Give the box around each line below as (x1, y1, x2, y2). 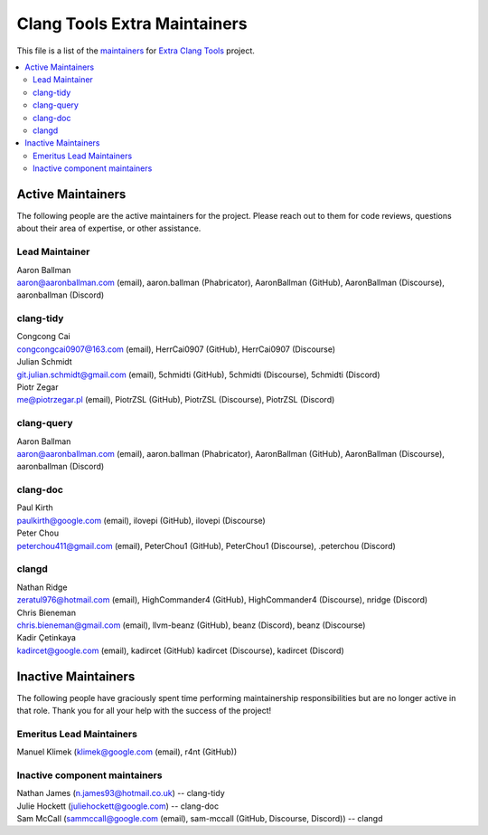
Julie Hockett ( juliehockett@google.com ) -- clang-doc (16, 801, 220, 811)
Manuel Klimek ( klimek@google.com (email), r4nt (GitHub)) (16, 746, 238, 757)
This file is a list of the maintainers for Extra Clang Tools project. (16, 45, 255, 56)
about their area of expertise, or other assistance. (16, 223, 202, 234)
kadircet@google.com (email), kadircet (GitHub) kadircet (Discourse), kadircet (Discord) (16, 645, 345, 656)
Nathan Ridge (16, 582, 68, 593)
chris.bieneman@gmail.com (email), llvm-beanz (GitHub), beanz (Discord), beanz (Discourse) (16, 620, 366, 631)
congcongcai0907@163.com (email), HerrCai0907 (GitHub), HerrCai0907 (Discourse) (16, 344, 336, 355)
